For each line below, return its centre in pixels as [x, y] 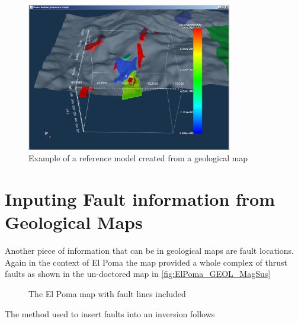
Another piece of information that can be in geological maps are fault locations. [149, 251]
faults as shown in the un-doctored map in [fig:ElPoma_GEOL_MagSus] [138, 274]
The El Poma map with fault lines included [107, 293]
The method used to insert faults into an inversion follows [110, 313]
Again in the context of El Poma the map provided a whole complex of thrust [146, 262]
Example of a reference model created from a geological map [138, 158]
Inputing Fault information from [140, 199]
